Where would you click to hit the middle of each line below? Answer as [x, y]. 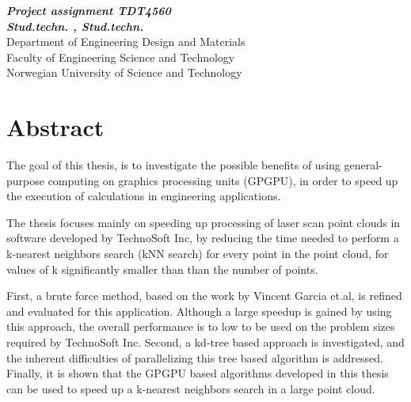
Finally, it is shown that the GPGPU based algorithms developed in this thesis [198, 373]
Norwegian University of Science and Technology [124, 72]
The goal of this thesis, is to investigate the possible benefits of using [173, 165]
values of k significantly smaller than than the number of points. [162, 269]
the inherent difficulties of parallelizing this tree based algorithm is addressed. [195, 357]
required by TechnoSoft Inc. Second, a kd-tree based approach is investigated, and [205, 342]
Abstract [55, 127]
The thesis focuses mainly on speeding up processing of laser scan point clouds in [204, 222]
